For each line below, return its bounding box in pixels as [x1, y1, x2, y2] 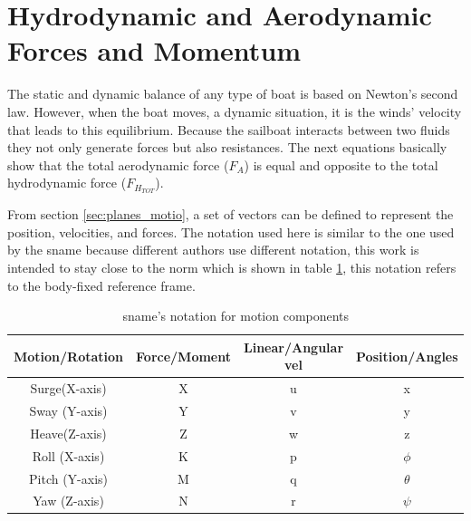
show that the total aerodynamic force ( [7, 155, 229, 174]
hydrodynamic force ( [7, 173, 127, 192]
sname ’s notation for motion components [122, 306, 350, 325]
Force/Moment [136, 346, 231, 365]
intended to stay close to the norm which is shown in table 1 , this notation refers [7, 257, 457, 276]
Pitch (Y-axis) [29, 468, 109, 487]
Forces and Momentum [7, 32, 302, 69]
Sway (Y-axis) [29, 400, 108, 420]
